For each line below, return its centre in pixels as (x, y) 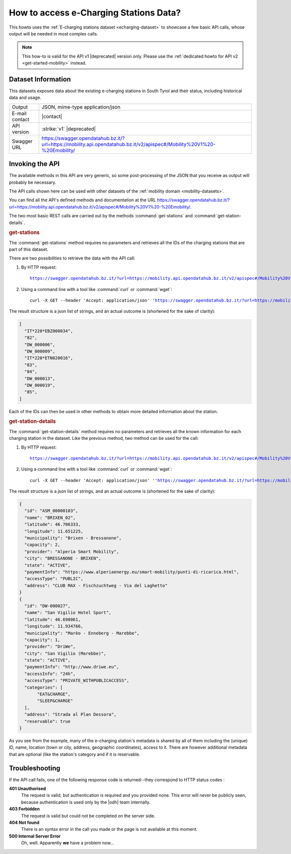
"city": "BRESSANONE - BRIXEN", (63, 558)
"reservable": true (48, 721)
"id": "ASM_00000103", (51, 511)
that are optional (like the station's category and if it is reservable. (75, 754)
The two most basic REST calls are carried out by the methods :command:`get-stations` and (101, 216)
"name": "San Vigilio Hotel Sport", (68, 613)
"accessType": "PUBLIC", (54, 579)
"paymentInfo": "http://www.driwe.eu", (72, 667)
